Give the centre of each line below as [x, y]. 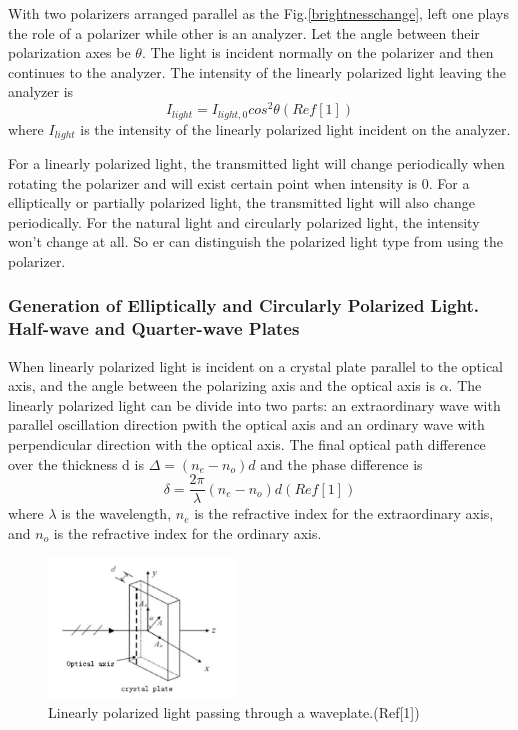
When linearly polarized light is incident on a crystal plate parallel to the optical [256, 365]
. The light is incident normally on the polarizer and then [317, 52]
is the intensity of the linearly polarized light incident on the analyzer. [295, 128]
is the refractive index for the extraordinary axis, [344, 513]
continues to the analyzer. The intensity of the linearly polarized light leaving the [257, 71]
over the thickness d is [76, 463]
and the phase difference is [341, 463]
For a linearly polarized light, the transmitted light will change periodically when [256, 162]
